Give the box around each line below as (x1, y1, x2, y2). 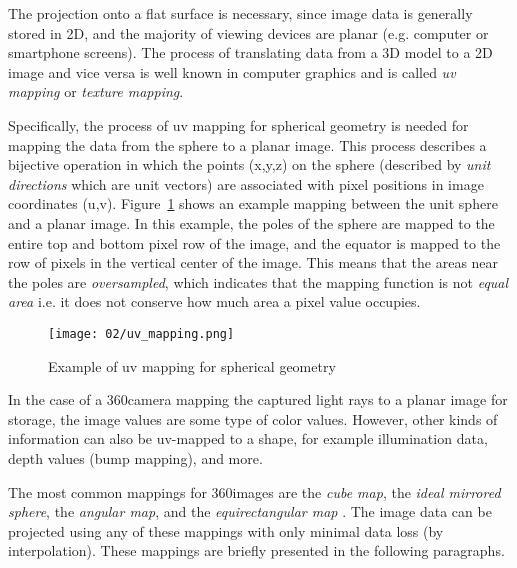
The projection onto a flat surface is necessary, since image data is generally (8, 3, 473, 23)
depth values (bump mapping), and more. (8, 447, 263, 468)
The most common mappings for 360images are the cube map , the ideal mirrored (8, 481, 501, 502)
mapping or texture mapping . (8, 81, 184, 102)
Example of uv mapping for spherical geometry (48, 355, 336, 376)
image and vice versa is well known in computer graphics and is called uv (8, 61, 456, 82)
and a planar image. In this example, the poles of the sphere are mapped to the (8, 212, 495, 233)
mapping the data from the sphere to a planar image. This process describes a (8, 134, 487, 155)
